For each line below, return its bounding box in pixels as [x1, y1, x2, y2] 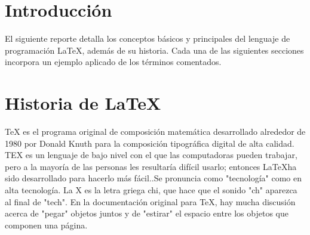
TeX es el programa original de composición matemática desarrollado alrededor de [5, 125, 306, 138]
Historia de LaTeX [5, 91, 161, 115]
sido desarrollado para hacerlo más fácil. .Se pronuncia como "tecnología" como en [5, 172, 302, 184]
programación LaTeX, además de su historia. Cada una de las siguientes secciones [5, 44, 304, 56]
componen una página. [5, 218, 88, 231]
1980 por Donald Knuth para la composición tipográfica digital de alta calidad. [5, 137, 294, 149]
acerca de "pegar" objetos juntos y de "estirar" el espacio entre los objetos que [5, 207, 288, 219]
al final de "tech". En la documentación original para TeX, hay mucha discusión [5, 195, 296, 208]
